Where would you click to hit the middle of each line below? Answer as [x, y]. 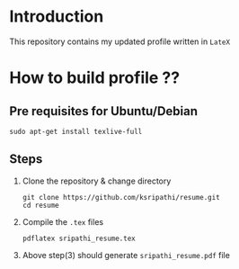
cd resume [41, 205]
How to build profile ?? [95, 78]
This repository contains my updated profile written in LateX [120, 41]
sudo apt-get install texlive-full [76, 131]
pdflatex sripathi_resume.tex [79, 238]
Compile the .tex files [63, 221]
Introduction [57, 17]
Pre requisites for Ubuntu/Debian [104, 111]
